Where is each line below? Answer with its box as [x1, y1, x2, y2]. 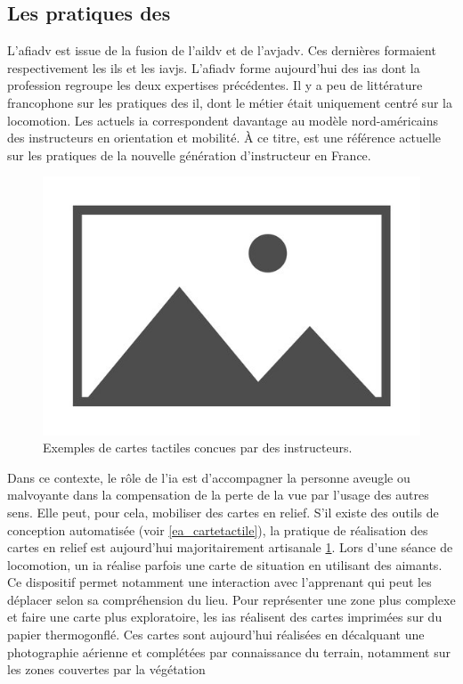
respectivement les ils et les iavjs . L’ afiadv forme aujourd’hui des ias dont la [7, 58, 420, 77]
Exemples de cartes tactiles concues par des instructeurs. [43, 438, 353, 457]
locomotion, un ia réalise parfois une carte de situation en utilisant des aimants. [7, 555, 443, 574]
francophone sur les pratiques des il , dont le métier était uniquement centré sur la [7, 93, 452, 111]
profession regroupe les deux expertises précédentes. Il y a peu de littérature [7, 76, 423, 94]
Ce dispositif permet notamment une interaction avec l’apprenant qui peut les [7, 573, 432, 591]
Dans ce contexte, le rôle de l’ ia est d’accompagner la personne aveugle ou [7, 468, 410, 486]
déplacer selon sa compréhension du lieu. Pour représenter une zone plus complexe [7, 590, 456, 608]
